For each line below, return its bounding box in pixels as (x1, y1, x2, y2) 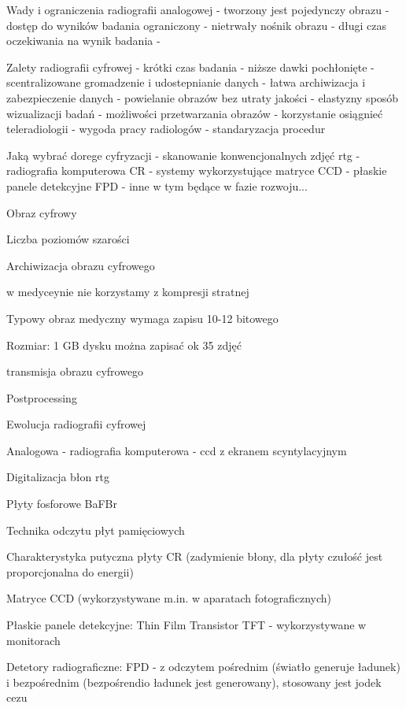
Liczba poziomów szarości (6, 231, 130, 247)
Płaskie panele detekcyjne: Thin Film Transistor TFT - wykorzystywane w (6, 617, 367, 633)
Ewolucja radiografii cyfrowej (6, 416, 146, 432)
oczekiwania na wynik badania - (6, 32, 161, 49)
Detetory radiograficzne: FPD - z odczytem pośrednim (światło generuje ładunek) (6, 658, 400, 675)
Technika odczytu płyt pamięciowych (6, 521, 185, 538)
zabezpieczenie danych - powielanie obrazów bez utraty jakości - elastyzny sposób (6, 89, 399, 106)
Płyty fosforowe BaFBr (6, 495, 117, 512)
